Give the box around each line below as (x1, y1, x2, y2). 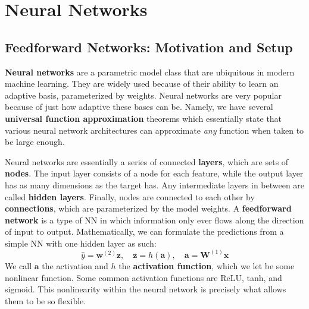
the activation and (42, 259, 108, 272)
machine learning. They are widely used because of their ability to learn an (5, 77, 279, 90)
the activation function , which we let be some (118, 259, 295, 272)
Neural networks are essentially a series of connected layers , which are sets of (5, 155, 289, 168)
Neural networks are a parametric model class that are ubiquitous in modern (5, 65, 295, 78)
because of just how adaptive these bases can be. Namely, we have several (5, 100, 273, 113)
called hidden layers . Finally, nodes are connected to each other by (5, 190, 255, 203)
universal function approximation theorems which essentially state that (5, 112, 282, 124)
